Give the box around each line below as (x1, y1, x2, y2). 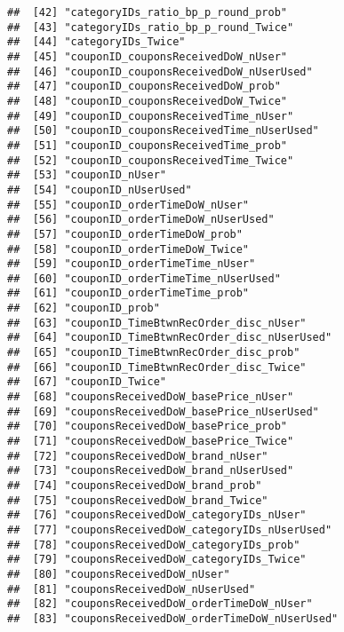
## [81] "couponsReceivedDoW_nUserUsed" (7, 582, 256, 596)
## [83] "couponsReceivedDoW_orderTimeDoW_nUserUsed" (7, 612, 339, 625)
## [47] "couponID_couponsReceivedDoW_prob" (7, 80, 281, 93)
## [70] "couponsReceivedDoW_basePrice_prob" (7, 420, 287, 433)
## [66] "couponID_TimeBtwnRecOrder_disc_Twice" (7, 360, 307, 374)
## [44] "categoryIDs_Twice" (7, 36, 186, 49)
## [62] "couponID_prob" (7, 302, 160, 315)
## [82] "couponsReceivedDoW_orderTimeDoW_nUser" (7, 597, 313, 611)
